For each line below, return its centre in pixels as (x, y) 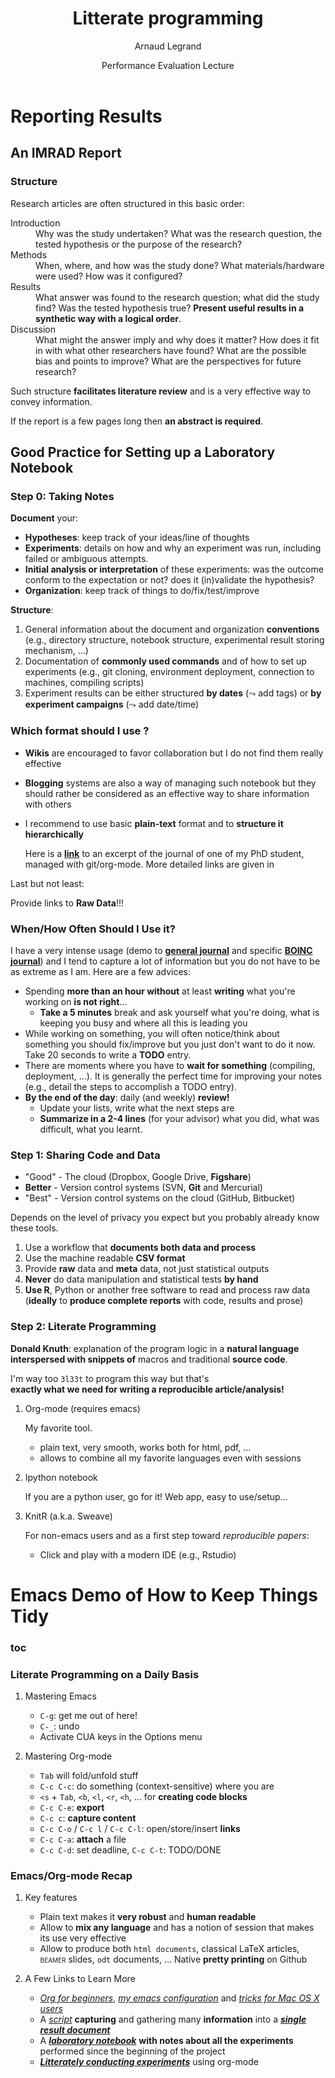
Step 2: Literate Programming (83, 1327)
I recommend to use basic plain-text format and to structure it (154, 823)
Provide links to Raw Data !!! (67, 903)
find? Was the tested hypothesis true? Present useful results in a (170, 308)
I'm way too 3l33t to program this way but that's (110, 1378)
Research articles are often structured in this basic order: (127, 203)
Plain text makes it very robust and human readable (148, 1917)
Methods (29, 254)
